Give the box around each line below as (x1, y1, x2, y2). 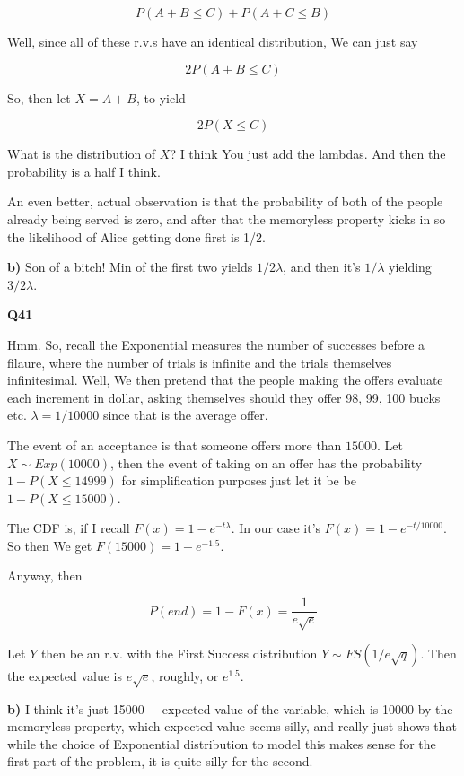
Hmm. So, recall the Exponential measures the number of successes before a (7, 335, 425, 353)
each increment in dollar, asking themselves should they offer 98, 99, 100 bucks (7, 388, 441, 406)
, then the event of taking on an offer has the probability (110, 453, 423, 472)
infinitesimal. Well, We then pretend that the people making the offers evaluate (7, 371, 443, 389)
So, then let (7, 88, 71, 107)
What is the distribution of (7, 144, 156, 163)
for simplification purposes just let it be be (121, 471, 356, 490)
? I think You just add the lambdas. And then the (170, 144, 446, 163)
